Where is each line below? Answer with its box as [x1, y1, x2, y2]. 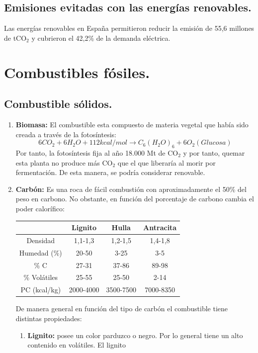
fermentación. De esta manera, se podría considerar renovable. [15, 167, 205, 177]
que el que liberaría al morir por [117, 157, 216, 168]
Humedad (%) [19, 247, 62, 258]
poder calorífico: [15, 203, 65, 213]
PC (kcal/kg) [20, 284, 61, 295]
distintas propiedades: [15, 313, 82, 323]
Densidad [26, 235, 55, 245]
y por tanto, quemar [183, 147, 245, 158]
